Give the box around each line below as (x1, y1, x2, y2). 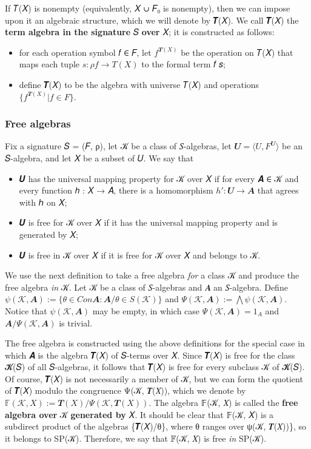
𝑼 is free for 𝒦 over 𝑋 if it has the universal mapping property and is (19, 216, 278, 229)
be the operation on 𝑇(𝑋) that (181, 46, 293, 58)
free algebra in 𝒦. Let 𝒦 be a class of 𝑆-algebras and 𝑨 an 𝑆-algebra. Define (5, 280, 288, 293)
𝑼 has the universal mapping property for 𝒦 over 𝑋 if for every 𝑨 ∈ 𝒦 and (19, 172, 299, 184)
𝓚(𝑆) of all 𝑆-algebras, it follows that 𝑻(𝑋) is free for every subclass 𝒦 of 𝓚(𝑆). (5, 360, 305, 373)
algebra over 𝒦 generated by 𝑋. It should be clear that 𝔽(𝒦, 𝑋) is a (5, 408, 274, 420)
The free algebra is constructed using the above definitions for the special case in (5, 337, 305, 349)
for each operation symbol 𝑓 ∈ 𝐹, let (19, 46, 152, 58)
